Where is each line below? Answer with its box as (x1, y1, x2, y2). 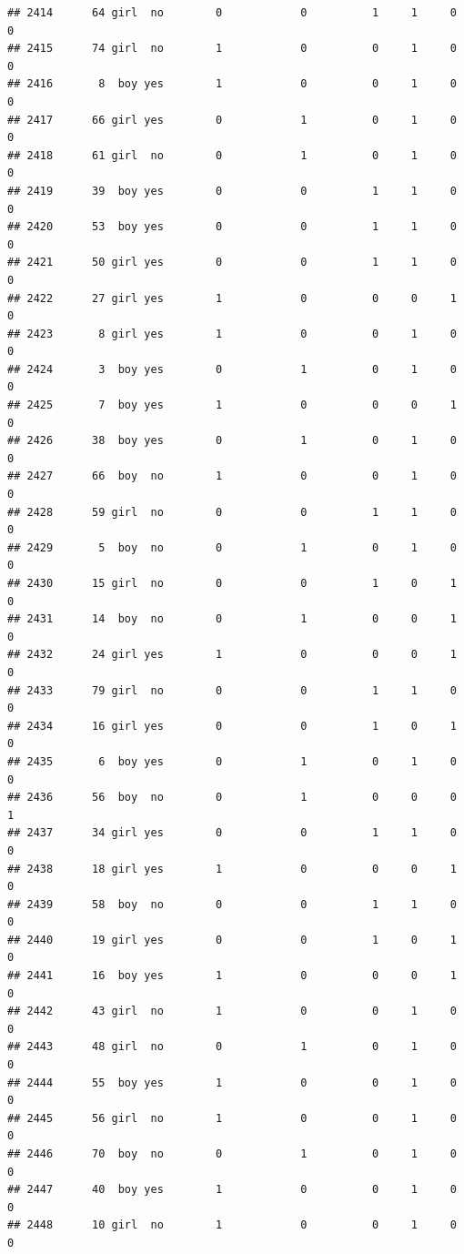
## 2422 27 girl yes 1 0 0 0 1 (7, 291, 457, 305)
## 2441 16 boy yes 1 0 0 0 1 (7, 969, 457, 983)
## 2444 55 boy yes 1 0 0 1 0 (7, 1076, 457, 1089)
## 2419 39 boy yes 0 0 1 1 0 (7, 184, 457, 197)
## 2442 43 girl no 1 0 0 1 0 (7, 1005, 457, 1018)
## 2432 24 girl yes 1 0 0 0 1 (7, 648, 457, 662)
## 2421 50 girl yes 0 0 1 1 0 (7, 256, 457, 269)
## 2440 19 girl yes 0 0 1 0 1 (7, 933, 457, 946)
